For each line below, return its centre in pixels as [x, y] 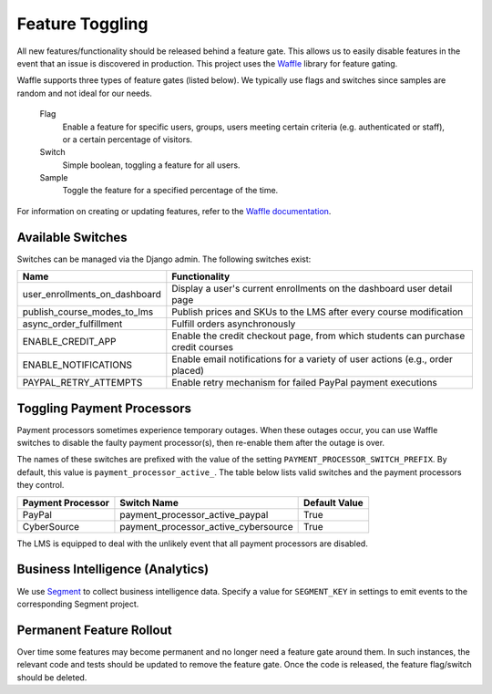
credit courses [203, 347]
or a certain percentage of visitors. [128, 139]
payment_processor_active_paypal [194, 514]
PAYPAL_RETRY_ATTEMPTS [82, 383]
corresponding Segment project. [78, 604]
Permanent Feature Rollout [94, 630]
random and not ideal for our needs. [84, 93]
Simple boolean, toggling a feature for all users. [151, 165]
